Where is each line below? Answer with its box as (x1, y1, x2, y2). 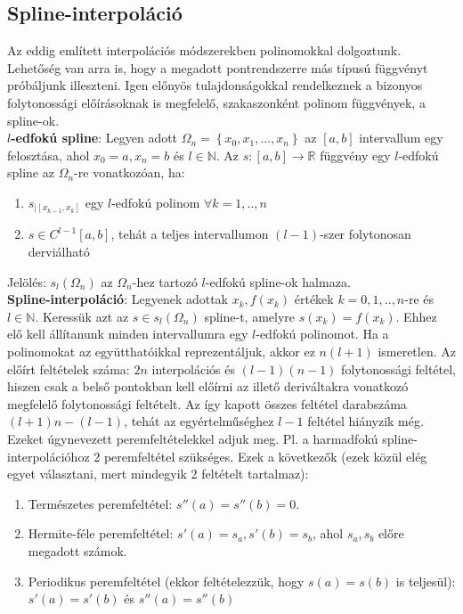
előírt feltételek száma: (7, 359, 130, 378)
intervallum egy (359, 128, 443, 147)
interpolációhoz (7, 446, 90, 465)
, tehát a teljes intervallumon (110, 225, 269, 243)
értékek (294, 290, 334, 308)
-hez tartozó (132, 272, 198, 291)
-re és (404, 290, 435, 308)
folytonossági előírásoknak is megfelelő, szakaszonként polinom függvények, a (7, 93, 426, 111)
